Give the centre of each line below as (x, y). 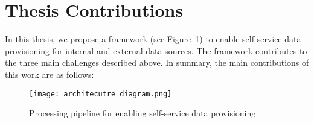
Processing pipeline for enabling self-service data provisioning (143, 113)
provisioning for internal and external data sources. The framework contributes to (156, 50)
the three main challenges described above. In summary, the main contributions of (157, 62)
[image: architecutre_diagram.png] (101, 94)
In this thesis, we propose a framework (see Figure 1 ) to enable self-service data (153, 39)
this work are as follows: (50, 74)
